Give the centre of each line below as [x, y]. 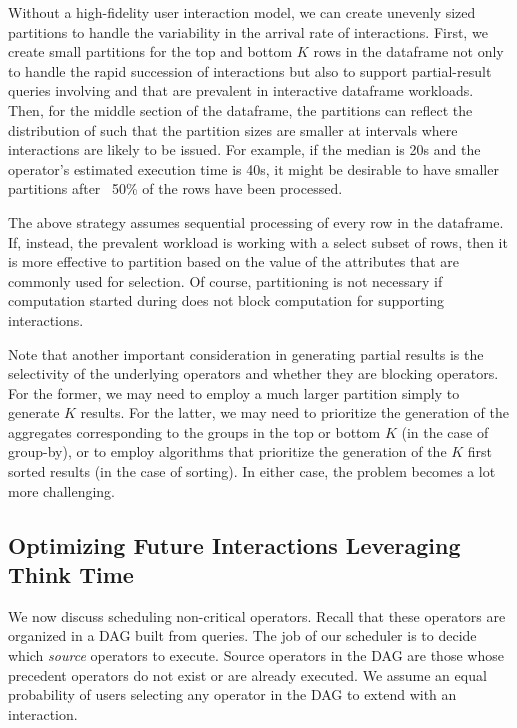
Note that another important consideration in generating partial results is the [246, 353]
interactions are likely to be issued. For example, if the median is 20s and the [244, 149]
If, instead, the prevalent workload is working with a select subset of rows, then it [258, 241]
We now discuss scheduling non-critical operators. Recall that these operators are [257, 615]
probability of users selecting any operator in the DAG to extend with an [232, 694]
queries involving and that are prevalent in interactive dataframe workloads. [241, 90]
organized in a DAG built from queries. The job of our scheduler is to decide [242, 635]
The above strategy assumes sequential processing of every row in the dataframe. [256, 221]
